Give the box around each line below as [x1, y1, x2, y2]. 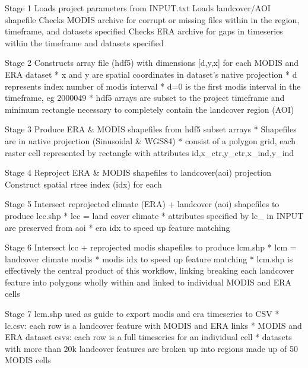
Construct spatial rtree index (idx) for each [5, 177, 162, 190]
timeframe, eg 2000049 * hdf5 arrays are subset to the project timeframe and [5, 91, 285, 104]
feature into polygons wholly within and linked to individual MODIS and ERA [5, 275, 292, 288]
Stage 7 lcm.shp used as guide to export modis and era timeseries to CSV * [5, 307, 280, 320]
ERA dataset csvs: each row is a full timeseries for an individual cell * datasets [5, 331, 292, 343]
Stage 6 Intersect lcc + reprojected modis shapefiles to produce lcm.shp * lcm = [5, 241, 297, 253]
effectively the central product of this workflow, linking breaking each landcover [5, 264, 294, 277]
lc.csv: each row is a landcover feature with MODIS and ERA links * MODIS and [5, 319, 302, 331]
